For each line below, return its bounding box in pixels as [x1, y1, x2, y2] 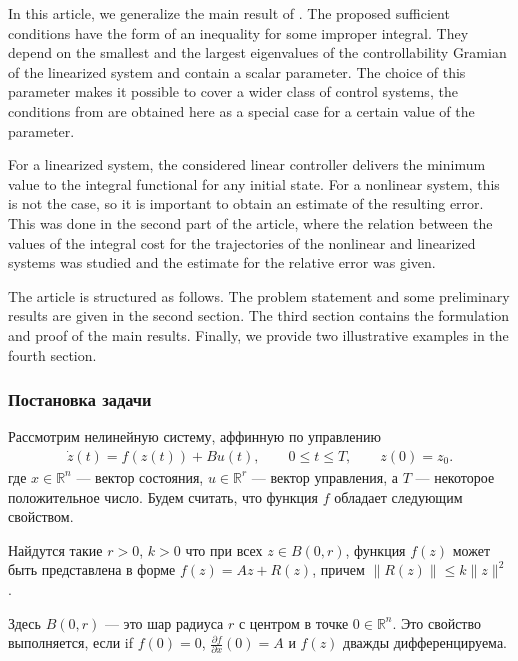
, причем [312, 559, 365, 580]
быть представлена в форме [8, 559, 176, 580]
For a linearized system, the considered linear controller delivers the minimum [8, 154, 486, 175]
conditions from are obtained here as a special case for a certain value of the [8, 100, 475, 121]
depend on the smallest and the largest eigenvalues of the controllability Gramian [8, 42, 507, 63]
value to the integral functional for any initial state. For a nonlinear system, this [8, 173, 500, 194]
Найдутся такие [8, 539, 103, 560]
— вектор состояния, [76, 466, 204, 487]
